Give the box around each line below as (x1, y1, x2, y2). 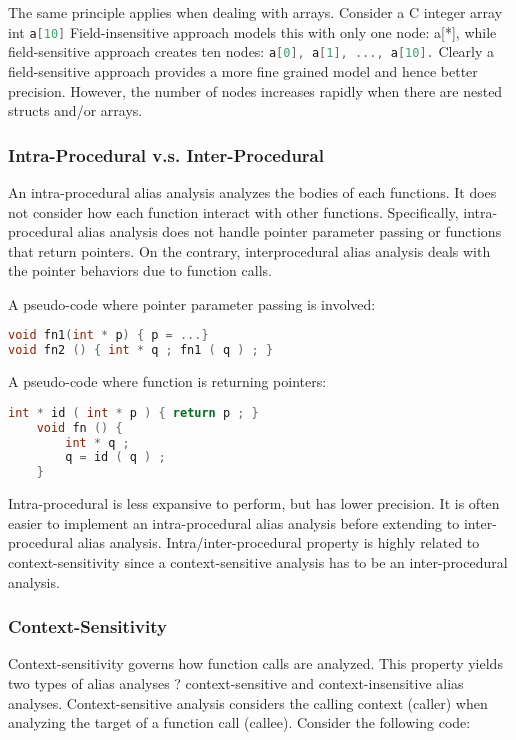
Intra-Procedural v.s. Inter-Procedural (8, 142, 324, 167)
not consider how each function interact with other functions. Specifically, (8, 201, 459, 222)
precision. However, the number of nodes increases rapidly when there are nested (8, 80, 503, 101)
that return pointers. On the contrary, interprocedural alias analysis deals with (8, 240, 491, 261)
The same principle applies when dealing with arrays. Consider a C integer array (8, 2, 503, 22)
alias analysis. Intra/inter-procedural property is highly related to (77, 532, 480, 553)
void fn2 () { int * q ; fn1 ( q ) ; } (8, 343, 274, 358)
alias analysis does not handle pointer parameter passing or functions (77, 221, 502, 242)
